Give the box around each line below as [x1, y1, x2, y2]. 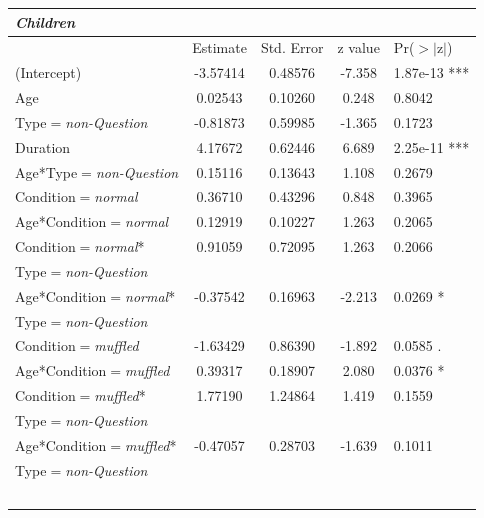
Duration [15, 136, 71, 157]
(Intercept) [15, 62, 82, 83]
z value [337, 37, 380, 58]
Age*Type [15, 161, 78, 182]
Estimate [192, 37, 247, 58]
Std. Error [260, 37, 324, 58]
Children [15, 11, 76, 32]
